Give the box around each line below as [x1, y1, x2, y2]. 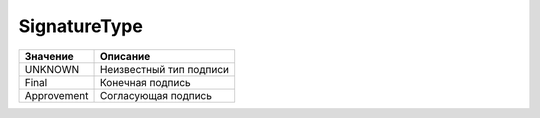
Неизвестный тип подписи [99, 62, 230, 76]
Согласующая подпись [99, 88, 212, 102]
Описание [99, 49, 151, 63]
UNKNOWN [24, 62, 80, 76]
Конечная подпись [99, 75, 191, 89]
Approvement [24, 88, 89, 102]
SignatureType [18, 15, 144, 37]
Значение [24, 49, 74, 63]
